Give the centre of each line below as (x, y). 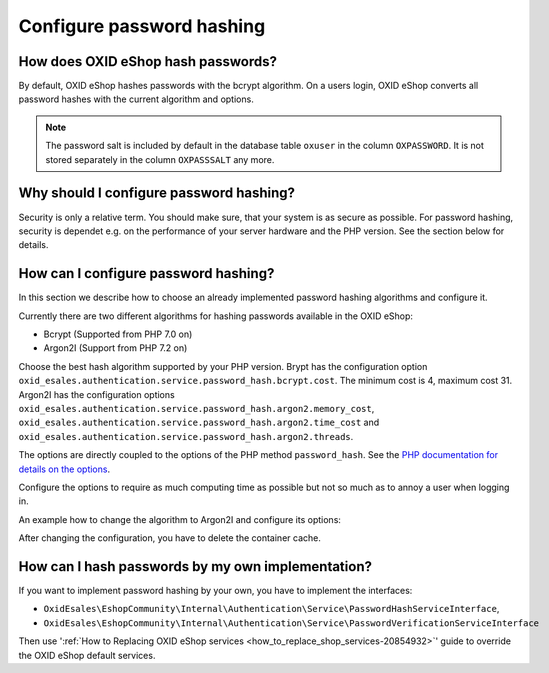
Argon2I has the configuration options (96, 394)
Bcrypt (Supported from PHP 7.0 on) (118, 334)
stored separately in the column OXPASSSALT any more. (160, 159)
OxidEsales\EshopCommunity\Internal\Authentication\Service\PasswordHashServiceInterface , (271, 609)
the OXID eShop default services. (87, 655)
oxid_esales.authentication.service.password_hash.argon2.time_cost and (199, 422)
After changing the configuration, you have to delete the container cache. (170, 538)
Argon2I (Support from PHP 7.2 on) (115, 348)
